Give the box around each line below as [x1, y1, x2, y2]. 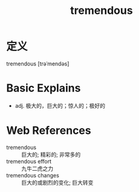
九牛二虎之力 [21, 165, 53, 172]
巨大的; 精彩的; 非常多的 [21, 151, 81, 158]
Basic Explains [6, 81, 81, 95]
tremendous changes [6, 171, 59, 179]
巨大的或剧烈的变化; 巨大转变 [21, 179, 94, 186]
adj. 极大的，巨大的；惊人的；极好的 [15, 102, 106, 109]
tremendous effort [6, 157, 52, 165]
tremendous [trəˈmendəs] [6, 60, 69, 67]
